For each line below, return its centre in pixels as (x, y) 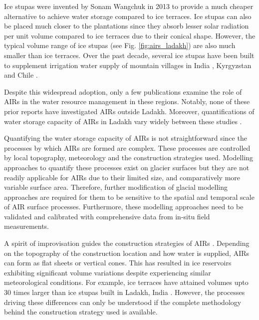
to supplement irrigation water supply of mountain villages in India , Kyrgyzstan (128, 65)
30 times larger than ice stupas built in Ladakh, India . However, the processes (125, 292)
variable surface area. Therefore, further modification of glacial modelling (116, 187)
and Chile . (21, 75)
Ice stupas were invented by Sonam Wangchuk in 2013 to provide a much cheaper (129, 6)
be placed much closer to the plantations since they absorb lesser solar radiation (127, 26)
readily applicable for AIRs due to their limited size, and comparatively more (122, 177)
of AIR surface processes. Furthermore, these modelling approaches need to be (124, 207)
